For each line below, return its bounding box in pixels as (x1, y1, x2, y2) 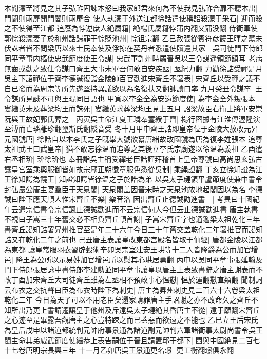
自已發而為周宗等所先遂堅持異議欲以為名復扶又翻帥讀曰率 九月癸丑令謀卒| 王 (4, 83, 263, 93)
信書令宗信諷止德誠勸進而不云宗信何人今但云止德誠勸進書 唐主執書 (32, 203, 258, 214)
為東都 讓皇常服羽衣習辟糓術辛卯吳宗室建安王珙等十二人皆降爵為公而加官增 (4, 244, 258, 255)
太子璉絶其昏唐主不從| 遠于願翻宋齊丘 (133, 304, 260, 315)
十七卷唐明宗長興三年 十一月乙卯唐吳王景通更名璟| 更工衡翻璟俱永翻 (4, 345, 234, 355)
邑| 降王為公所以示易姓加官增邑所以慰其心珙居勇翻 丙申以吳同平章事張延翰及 (4, 254, 263, 264)
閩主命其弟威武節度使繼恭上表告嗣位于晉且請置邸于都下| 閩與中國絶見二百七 (4, 334, 260, 345)
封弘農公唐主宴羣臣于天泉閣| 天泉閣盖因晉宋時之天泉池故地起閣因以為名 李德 (4, 183, 263, 194)
